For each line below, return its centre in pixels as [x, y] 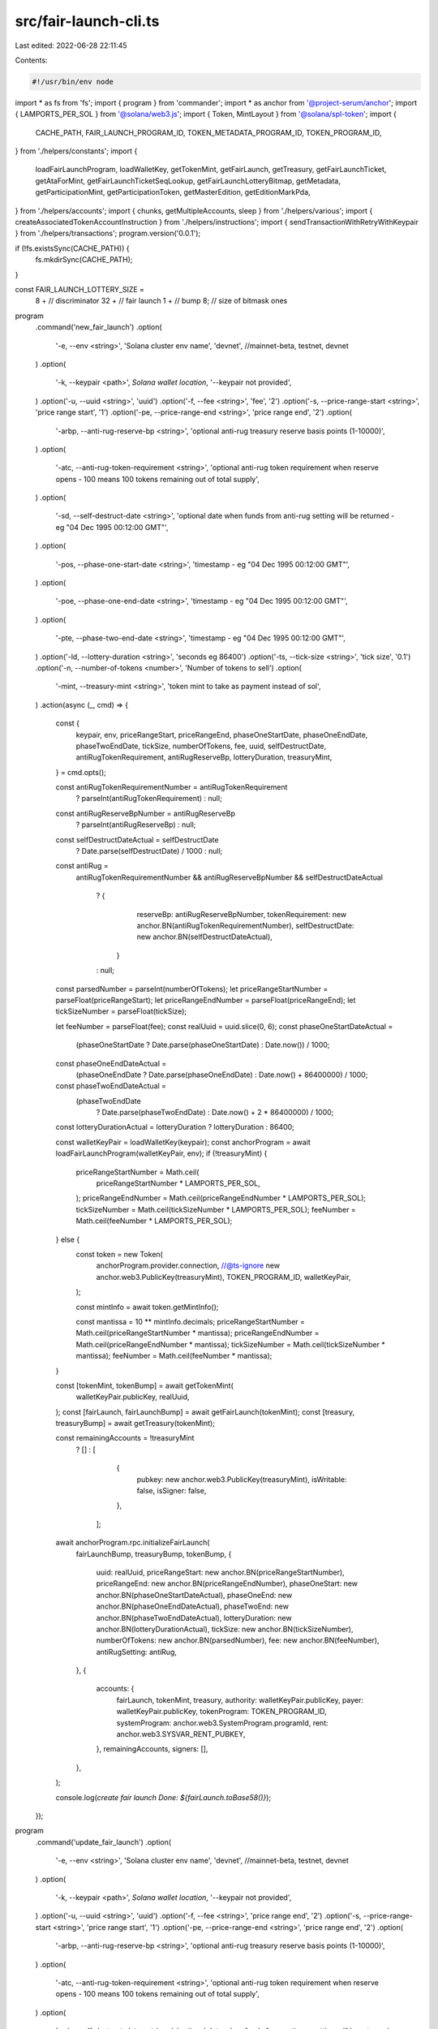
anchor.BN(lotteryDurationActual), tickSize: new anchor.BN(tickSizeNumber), [225, 1629]
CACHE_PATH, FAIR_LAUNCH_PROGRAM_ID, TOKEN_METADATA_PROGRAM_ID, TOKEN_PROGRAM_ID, [208, 132]
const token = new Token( [120, 1254]
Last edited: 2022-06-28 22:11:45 [71, 45]
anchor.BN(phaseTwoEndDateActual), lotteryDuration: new [194, 1618]
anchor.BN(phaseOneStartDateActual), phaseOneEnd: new [194, 1595]
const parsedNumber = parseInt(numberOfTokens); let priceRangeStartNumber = [192, 989]
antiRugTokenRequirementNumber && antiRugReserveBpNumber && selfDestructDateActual [229, 877]
